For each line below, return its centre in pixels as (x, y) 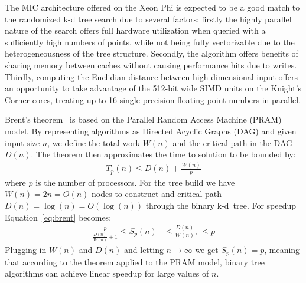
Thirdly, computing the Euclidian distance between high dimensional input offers (152, 76)
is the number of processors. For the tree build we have (135, 182)
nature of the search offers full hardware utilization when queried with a (135, 30)
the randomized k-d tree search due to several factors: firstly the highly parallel (148, 19)
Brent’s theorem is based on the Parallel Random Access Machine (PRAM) (143, 119)
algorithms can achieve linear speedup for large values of (107, 273)
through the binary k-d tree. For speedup (221, 205)
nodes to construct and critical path (157, 194)
